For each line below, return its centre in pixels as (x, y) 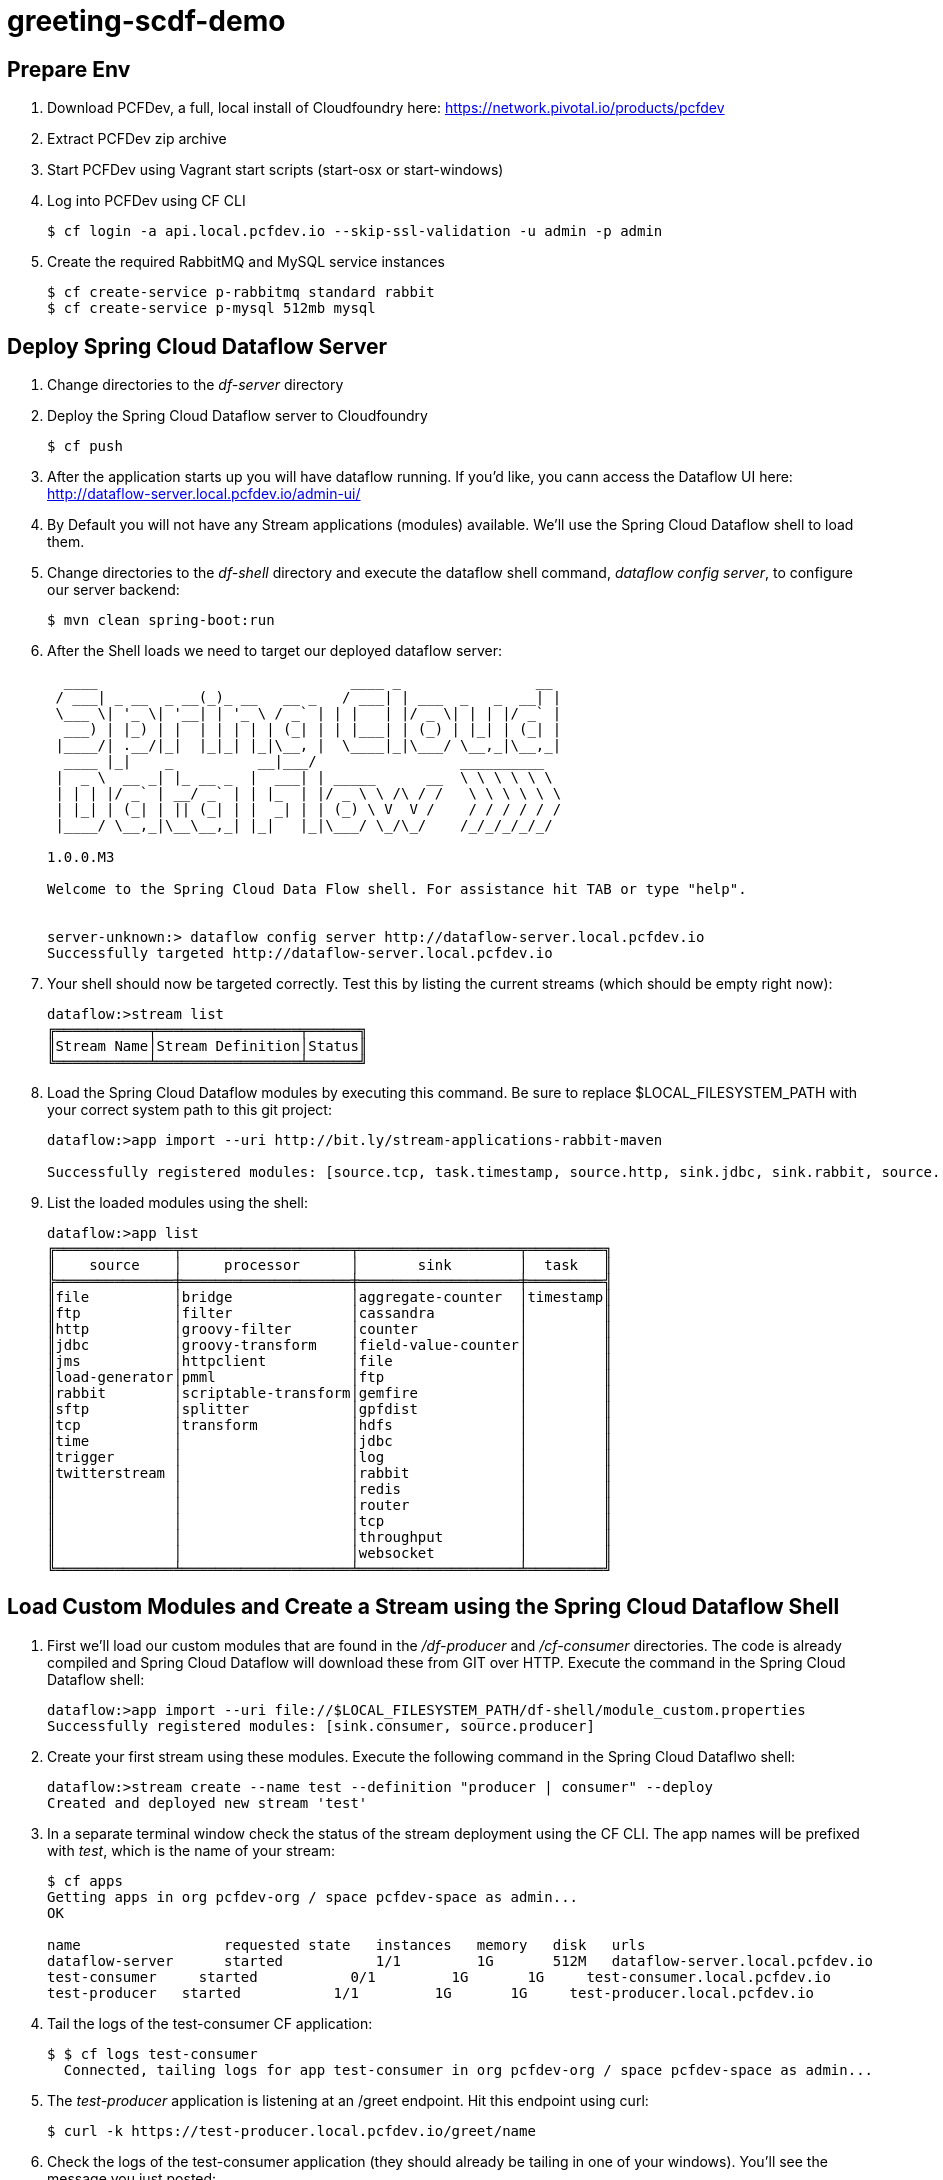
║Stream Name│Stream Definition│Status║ (207, 1046)
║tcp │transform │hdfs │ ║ (329, 1425)
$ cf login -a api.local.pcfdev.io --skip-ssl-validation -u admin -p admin (355, 231)
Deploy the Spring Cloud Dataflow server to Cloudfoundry (237, 416)
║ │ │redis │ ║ (329, 1489)
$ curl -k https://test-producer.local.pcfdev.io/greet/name (291, 2130)
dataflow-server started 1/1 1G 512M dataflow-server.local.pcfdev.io (460, 1960)
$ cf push (85, 446)
